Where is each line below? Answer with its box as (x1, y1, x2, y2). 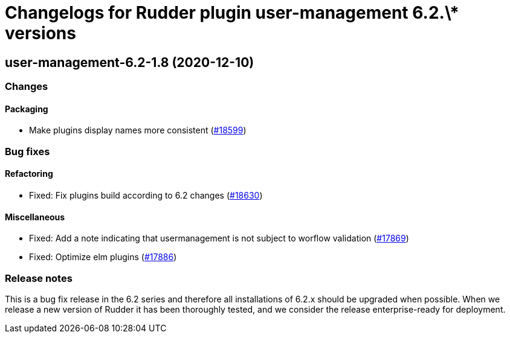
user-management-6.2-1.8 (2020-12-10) (5, 54, 254, 70)
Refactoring (5, 168, 53, 179)
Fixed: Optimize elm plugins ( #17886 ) (29, 252, 177, 263)
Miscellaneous (5, 211, 65, 222)
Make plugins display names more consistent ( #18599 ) (29, 125, 247, 136)
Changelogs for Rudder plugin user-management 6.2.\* (5, 2, 459, 23)
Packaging (5, 103, 48, 114)
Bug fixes (5, 145, 50, 158)
